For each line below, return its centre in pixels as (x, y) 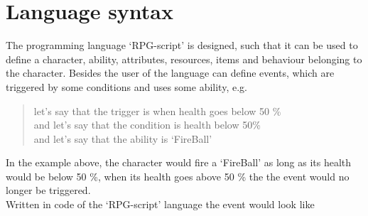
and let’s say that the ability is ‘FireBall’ (123, 138)
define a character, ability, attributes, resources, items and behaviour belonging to (184, 59)
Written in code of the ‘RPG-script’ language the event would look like (160, 204)
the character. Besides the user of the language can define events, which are (170, 73)
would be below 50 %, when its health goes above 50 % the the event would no (178, 176)
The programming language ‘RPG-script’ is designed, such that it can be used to (182, 45)
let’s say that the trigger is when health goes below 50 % (157, 110)
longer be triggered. (48, 190)
